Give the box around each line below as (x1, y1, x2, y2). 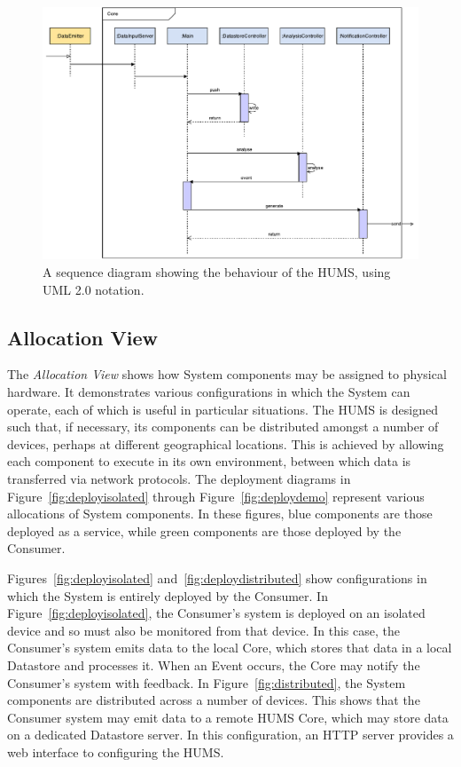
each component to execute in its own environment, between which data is (7, 452, 411, 470)
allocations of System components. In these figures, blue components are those (7, 504, 433, 523)
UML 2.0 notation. (43, 280, 145, 298)
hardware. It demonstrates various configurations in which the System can (7, 383, 410, 401)
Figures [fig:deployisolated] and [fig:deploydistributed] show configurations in (7, 568, 427, 587)
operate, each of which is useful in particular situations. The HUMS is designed (7, 399, 438, 418)
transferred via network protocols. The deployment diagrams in (7, 470, 351, 487)
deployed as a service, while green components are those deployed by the (7, 521, 402, 540)
